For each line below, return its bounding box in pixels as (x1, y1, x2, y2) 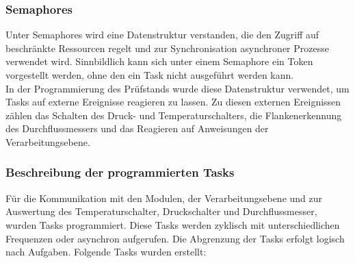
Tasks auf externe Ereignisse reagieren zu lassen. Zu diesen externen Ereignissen (5, 95, 341, 109)
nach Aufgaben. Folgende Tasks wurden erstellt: (5, 245, 207, 259)
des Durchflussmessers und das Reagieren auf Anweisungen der (5, 121, 269, 136)
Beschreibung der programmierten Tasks (5, 164, 235, 181)
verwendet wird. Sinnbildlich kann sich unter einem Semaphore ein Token (5, 54, 313, 68)
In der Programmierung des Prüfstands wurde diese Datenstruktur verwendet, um (5, 81, 350, 95)
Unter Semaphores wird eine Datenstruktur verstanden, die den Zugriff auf (5, 27, 319, 42)
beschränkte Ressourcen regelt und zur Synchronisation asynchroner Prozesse (5, 40, 329, 55)
